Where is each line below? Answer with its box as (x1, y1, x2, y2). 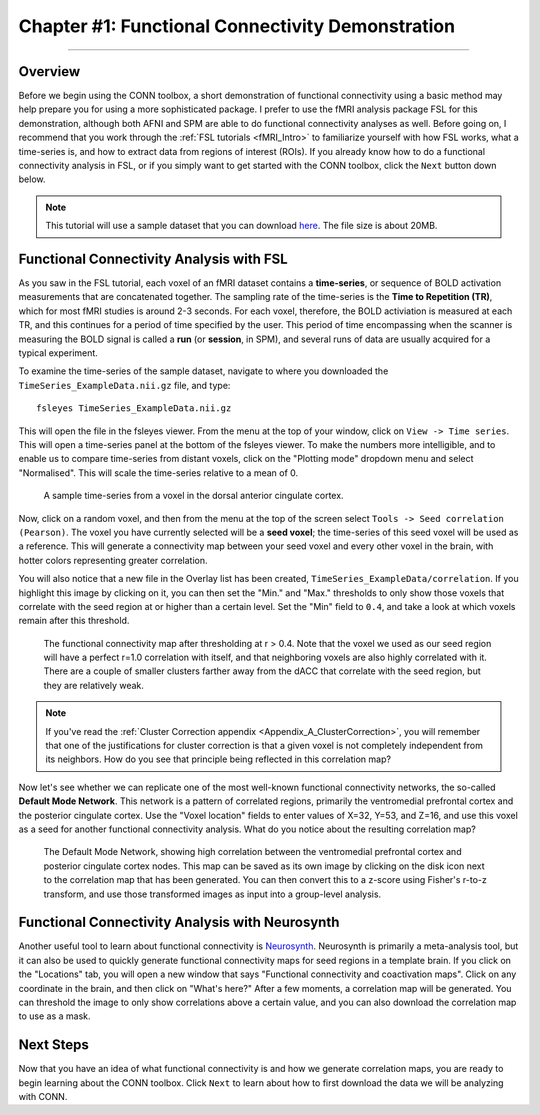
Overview (18, 63, 81, 80)
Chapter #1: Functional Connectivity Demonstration (18, 15, 455, 37)
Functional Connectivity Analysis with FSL (18, 251, 289, 267)
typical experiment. (18, 347, 99, 359)
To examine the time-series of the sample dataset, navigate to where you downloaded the (18, 365, 389, 377)
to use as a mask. (18, 1010, 91, 1022)
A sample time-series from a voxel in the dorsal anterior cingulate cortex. (43, 490, 344, 502)
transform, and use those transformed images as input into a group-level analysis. (43, 888, 382, 900)
